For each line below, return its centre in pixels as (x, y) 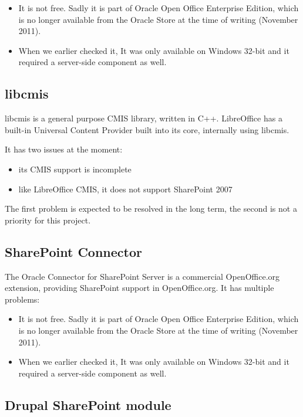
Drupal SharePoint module (88, 404)
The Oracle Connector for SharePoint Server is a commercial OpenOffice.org (142, 276)
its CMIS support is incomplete (75, 169)
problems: (22, 299)
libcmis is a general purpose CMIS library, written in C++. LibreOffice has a (144, 118)
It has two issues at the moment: (64, 149)
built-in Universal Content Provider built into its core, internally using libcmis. (147, 129)
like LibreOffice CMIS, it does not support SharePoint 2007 (125, 189)
